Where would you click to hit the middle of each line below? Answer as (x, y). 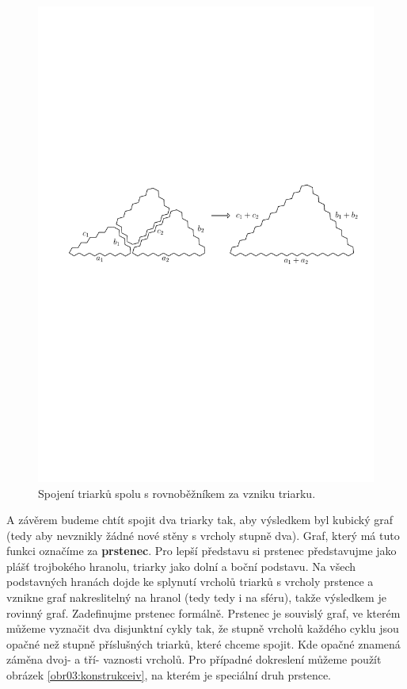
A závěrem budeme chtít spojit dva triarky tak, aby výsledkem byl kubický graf (200, 520)
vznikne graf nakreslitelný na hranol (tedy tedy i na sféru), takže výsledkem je (196, 597)
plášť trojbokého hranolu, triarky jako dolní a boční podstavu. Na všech (181, 566)
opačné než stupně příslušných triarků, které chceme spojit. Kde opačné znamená (203, 643)
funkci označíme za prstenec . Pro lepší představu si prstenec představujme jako (202, 551)
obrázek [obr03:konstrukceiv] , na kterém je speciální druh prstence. (169, 675)
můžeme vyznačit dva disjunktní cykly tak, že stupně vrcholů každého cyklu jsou (203, 628)
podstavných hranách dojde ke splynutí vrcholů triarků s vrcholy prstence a (190, 582)
